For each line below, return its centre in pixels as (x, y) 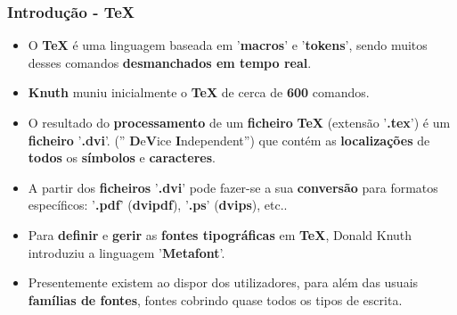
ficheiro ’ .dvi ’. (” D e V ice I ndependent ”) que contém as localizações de (229, 140)
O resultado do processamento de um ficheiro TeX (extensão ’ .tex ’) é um (239, 122)
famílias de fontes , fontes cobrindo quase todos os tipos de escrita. (215, 299)
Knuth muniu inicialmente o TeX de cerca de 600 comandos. (199, 92)
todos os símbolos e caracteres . (122, 157)
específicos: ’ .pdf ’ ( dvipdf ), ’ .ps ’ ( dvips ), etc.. (158, 205)
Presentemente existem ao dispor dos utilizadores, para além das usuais (223, 282)
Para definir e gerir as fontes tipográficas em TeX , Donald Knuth (220, 234)
